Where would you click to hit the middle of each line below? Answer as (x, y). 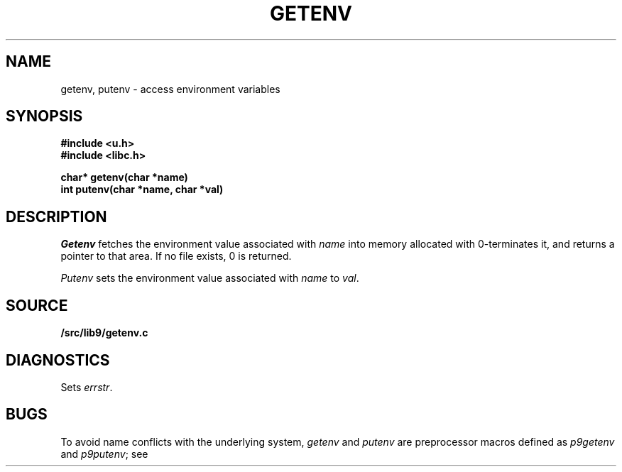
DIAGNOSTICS (58, 360)
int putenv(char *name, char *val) (142, 190)
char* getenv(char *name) (124, 177)
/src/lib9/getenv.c (104, 333)
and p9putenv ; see (104, 454)
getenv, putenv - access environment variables (170, 89)
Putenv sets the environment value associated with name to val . (210, 278)
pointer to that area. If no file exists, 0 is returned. (176, 256)
